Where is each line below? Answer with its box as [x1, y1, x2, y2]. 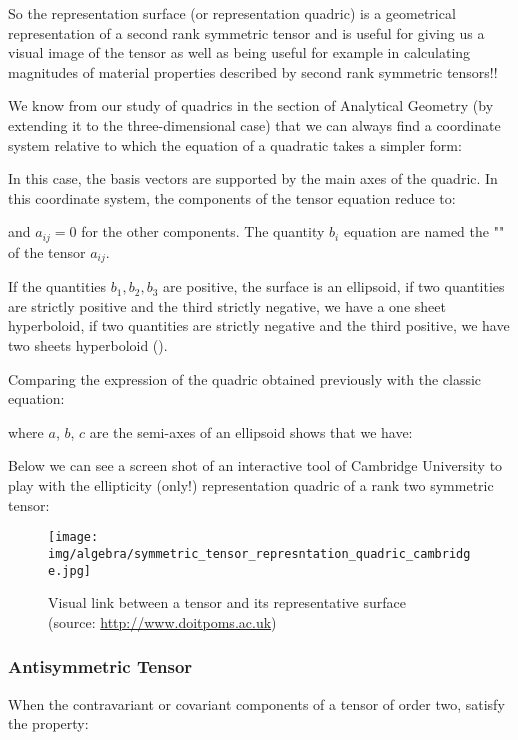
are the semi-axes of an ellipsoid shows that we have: [89, 421, 413, 442]
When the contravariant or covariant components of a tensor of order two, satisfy [8, 693, 505, 714]
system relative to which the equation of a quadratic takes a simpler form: [8, 134, 462, 155]
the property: [8, 713, 89, 734]
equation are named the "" [343, 221, 505, 242]
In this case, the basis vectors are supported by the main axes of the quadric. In [8, 168, 498, 189]
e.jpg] [48, 563, 91, 578]
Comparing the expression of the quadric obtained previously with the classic [8, 368, 482, 389]
